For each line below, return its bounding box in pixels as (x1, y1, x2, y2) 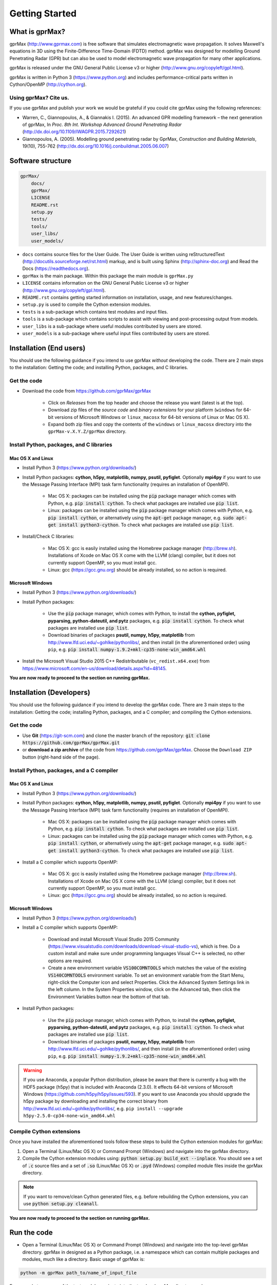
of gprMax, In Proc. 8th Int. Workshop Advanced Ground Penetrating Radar (22, 121, 182, 127)
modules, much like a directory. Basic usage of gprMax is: (22, 1256, 145, 1262)
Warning (23, 1067, 42, 1073)
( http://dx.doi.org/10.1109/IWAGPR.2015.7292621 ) (22, 128, 126, 135)
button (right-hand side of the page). (22, 754, 100, 760)
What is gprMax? (9, 27, 66, 36)
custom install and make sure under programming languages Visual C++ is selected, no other (48, 950, 246, 957)
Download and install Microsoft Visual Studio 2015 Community (48, 936, 180, 942)
